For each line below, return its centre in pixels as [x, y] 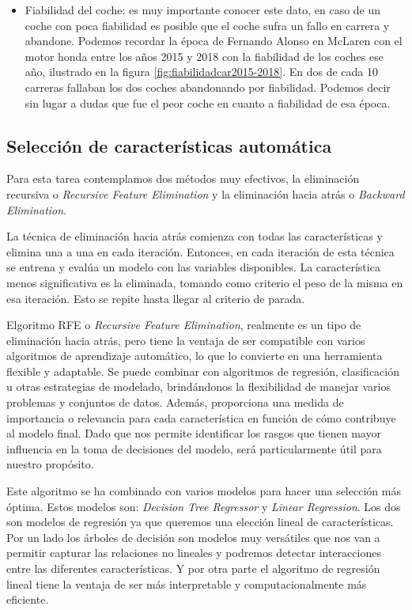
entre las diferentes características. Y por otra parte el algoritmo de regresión [193, 568]
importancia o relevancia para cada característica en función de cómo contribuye [201, 417]
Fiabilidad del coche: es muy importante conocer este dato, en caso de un [203, 9]
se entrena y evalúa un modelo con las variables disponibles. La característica [193, 267]
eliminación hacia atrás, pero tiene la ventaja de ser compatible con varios [186, 340]
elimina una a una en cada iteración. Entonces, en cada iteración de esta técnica [200, 251]
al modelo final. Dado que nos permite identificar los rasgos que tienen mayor [194, 433]
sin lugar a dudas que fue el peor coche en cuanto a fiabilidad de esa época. [208, 102]
